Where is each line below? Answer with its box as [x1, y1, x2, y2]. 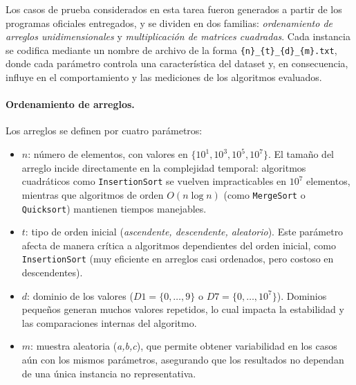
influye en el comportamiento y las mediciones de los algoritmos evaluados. [6, 70, 322, 84]
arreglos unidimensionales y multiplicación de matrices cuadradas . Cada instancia [6, 29, 350, 44]
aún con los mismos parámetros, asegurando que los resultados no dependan [21, 352, 344, 366]
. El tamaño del [268, 147, 334, 161]
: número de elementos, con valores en [28, 147, 188, 161]
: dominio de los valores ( [27, 288, 133, 303]
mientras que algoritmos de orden [21, 187, 164, 202]
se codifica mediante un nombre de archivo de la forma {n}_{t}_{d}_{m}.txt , [6, 42, 337, 57]
